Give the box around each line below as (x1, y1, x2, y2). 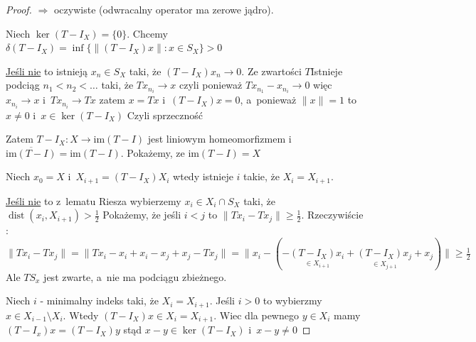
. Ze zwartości (241, 63, 302, 78)
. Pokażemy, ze (120, 145, 185, 160)
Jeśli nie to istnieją (6, 63, 88, 78)
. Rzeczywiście (301, 207, 364, 222)
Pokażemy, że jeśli (102, 207, 181, 222)
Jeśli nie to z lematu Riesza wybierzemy (6, 193, 181, 208)
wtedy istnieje (173, 169, 233, 184)
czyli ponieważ (179, 77, 243, 92)
